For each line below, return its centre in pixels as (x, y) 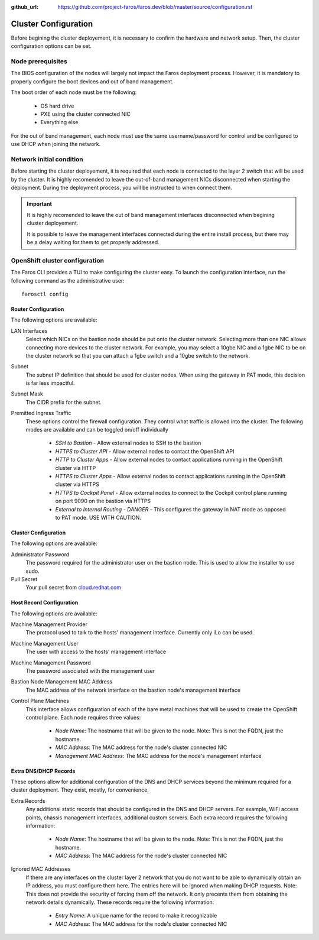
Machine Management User (45, 643)
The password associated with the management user (90, 671)
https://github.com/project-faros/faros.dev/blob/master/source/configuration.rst (155, 7)
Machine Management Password (51, 663)
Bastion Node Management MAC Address (61, 682)
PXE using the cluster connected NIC (86, 114)
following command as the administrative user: (68, 280)
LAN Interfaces (29, 330)
